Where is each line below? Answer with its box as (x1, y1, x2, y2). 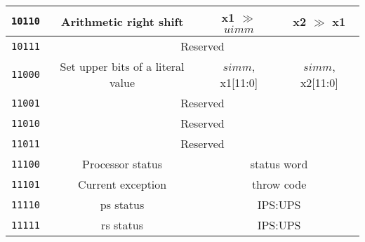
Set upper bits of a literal (60, 58, 185, 74)
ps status (100, 196, 145, 213)
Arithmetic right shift (60, 13, 184, 29)
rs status (101, 217, 143, 233)
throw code (251, 176, 307, 192)
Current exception (77, 176, 167, 192)
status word (250, 156, 308, 172)
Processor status (82, 156, 163, 172)
